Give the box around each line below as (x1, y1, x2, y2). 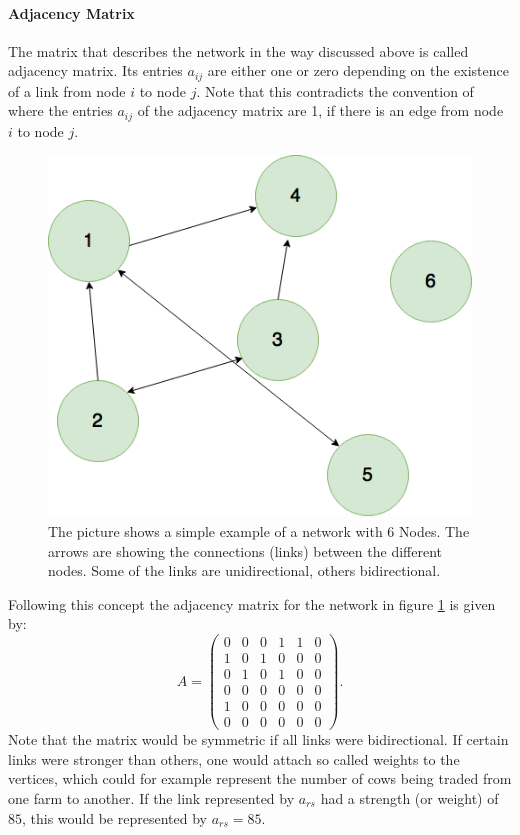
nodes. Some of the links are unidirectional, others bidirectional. (48, 560, 441, 581)
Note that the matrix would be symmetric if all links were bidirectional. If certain (8, 729, 509, 750)
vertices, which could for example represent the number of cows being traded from (8, 768, 512, 789)
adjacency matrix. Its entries (8, 60, 183, 81)
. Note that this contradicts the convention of (196, 80, 474, 101)
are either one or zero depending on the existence (207, 60, 509, 81)
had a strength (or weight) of (320, 787, 499, 808)
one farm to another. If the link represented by (8, 787, 295, 808)
